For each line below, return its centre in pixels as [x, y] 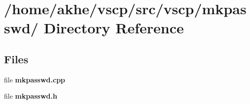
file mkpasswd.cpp [35, 79]
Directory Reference [114, 28]
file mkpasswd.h [31, 96]
